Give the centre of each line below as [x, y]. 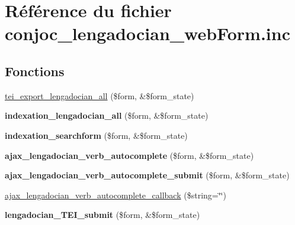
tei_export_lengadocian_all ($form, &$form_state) [100, 95]
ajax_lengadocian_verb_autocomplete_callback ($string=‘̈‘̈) [116, 195]
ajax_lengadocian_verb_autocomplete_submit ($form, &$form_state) [147, 175]
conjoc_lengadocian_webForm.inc [147, 33]
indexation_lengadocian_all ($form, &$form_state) [107, 115]
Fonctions [35, 71]
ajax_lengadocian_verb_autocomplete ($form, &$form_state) [129, 155]
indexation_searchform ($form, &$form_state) [96, 135]
